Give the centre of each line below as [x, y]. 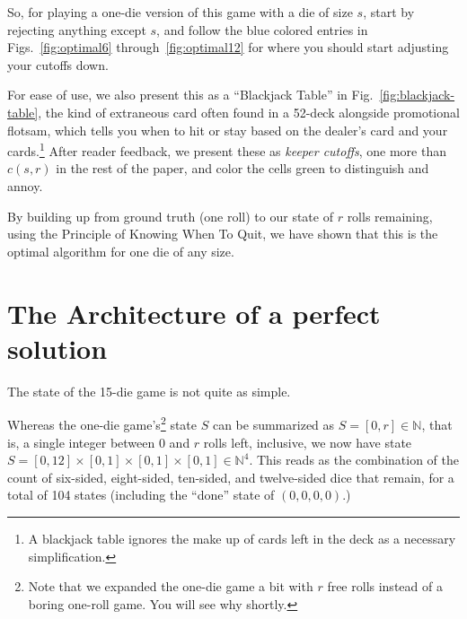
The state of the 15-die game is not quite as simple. [149, 391]
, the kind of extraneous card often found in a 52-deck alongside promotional [249, 112]
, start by [389, 12]
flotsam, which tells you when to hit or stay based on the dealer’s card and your [228, 130]
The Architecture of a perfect [194, 313]
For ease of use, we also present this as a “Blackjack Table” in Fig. [190, 95]
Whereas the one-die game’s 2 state [102, 423]
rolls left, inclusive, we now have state [308, 442]
